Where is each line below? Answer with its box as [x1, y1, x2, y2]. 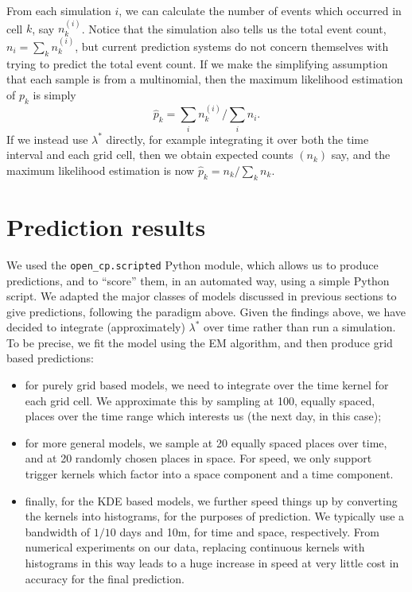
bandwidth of [25, 523, 91, 540]
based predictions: [6, 350, 94, 366]
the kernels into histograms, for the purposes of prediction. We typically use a [25, 508, 405, 524]
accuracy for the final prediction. [25, 570, 185, 586]
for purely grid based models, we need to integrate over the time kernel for [25, 377, 389, 393]
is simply [33, 86, 76, 103]
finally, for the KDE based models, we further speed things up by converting [25, 492, 398, 509]
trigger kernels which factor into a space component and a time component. [25, 466, 394, 482]
